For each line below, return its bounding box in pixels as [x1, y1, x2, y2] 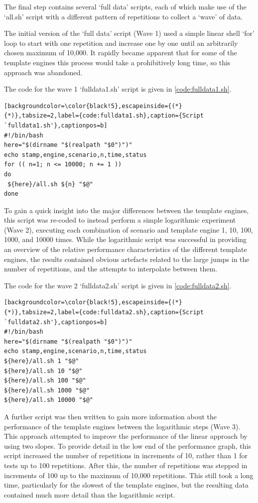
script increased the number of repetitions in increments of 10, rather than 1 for [4, 450, 248, 461]
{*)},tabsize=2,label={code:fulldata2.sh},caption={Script [4, 309, 204, 316]
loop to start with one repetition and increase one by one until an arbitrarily [4, 37, 238, 48]
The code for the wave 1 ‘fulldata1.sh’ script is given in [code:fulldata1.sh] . [4, 84, 232, 94]
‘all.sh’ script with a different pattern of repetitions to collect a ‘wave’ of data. [4, 11, 243, 21]
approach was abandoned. [4, 67, 83, 77]
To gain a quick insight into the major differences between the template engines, [4, 205, 249, 215]
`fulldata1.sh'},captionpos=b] [4, 122, 108, 129]
